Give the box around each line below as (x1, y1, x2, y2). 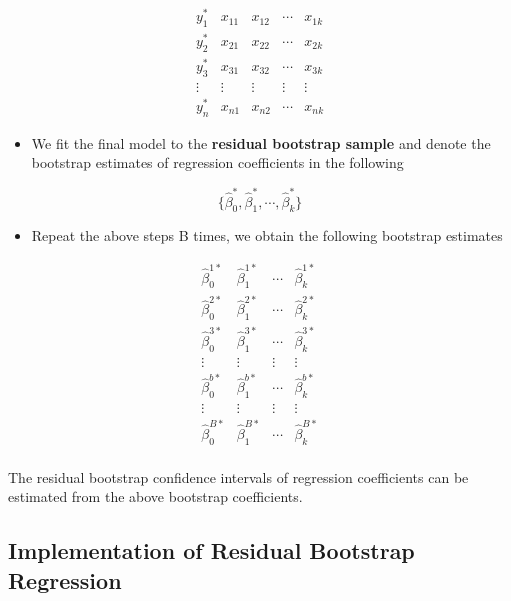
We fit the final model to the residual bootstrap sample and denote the (31, 132, 491, 153)
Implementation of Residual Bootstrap (8, 535, 415, 566)
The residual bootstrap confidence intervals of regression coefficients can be (8, 466, 469, 487)
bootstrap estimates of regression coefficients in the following (31, 152, 404, 173)
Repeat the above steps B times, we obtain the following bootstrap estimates (31, 225, 503, 246)
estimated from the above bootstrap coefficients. (8, 486, 303, 507)
